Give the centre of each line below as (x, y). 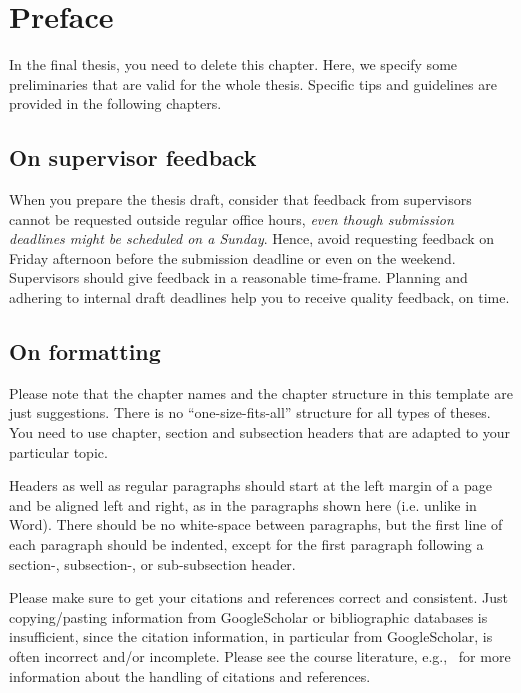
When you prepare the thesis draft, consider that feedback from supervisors (240, 199)
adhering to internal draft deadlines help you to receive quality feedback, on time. (259, 297)
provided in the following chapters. (115, 103)
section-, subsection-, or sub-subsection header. (152, 563)
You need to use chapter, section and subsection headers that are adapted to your (260, 432)
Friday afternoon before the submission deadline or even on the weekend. (232, 257)
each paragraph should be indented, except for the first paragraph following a (246, 544)
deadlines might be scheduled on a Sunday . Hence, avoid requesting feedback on (252, 238)
